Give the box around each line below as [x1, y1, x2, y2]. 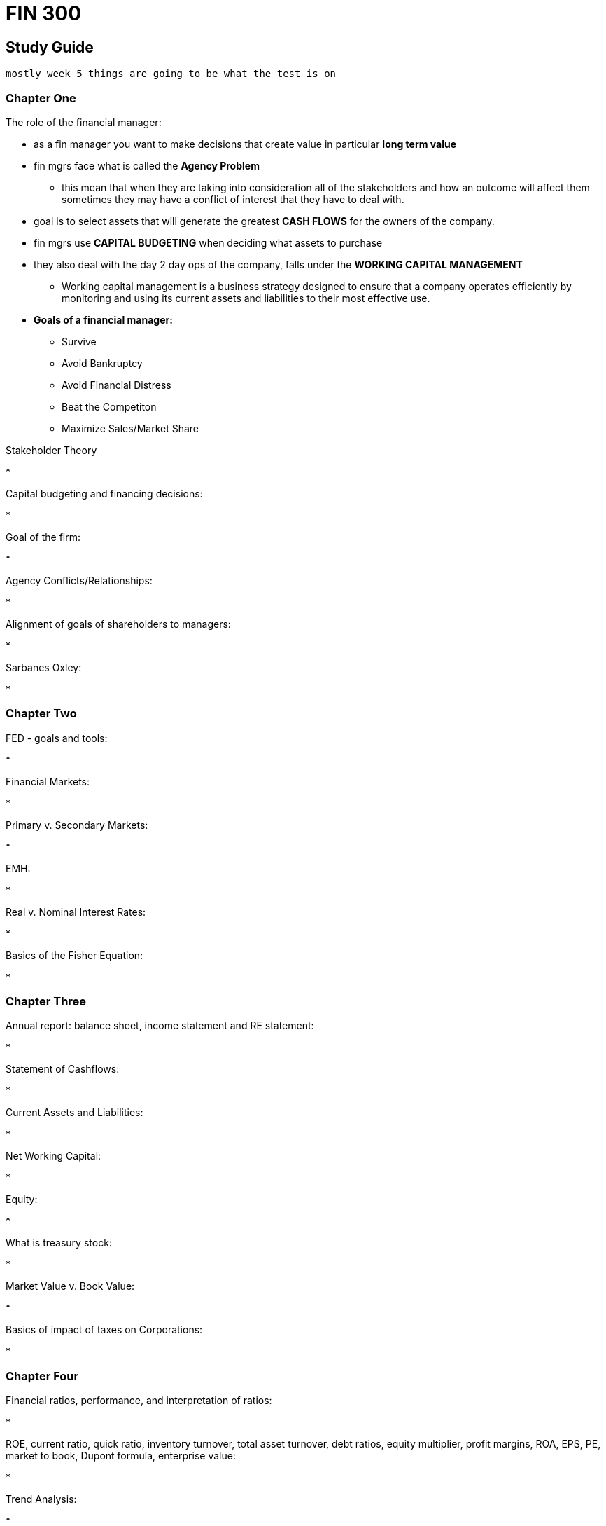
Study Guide [6, 38, 94, 56]
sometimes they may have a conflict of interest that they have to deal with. [62, 193, 404, 205]
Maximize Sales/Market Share [62, 422, 199, 434]
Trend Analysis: [6, 1493, 77, 1506]
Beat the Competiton [62, 400, 157, 413]
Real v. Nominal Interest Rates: [6, 905, 146, 918]
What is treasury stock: [6, 1237, 112, 1249]
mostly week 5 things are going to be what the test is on [6, 68, 337, 80]
